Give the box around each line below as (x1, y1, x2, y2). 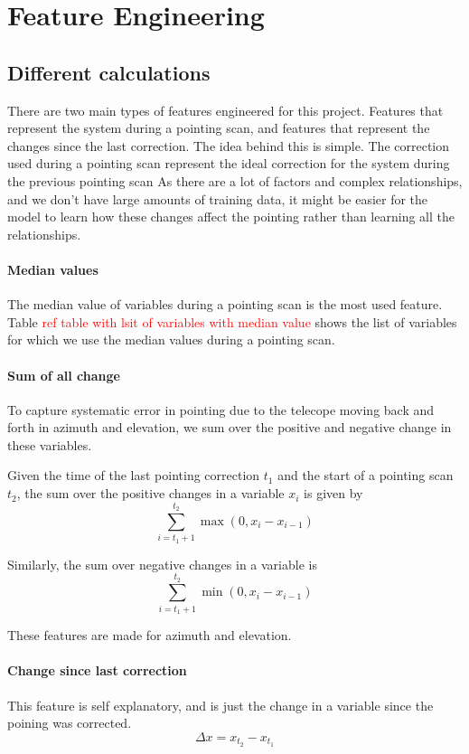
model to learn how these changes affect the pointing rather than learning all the (7, 207, 455, 226)
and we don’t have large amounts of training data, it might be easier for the (7, 189, 428, 208)
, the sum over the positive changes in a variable (16, 484, 285, 503)
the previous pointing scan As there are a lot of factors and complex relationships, (7, 171, 463, 190)
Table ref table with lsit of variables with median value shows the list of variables (7, 312, 457, 331)
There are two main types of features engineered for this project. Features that (7, 100, 444, 119)
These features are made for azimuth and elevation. (7, 626, 292, 645)
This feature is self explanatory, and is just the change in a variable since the (7, 695, 434, 714)
